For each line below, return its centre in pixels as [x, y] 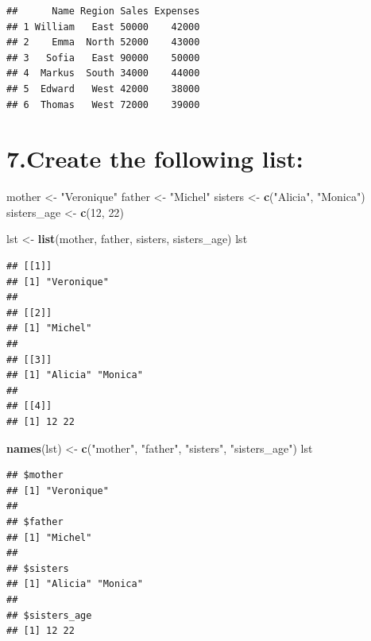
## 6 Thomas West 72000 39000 [103, 104]
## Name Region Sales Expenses [103, 11]
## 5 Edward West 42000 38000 [103, 89]
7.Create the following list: [155, 158]
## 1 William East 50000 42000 [103, 27]
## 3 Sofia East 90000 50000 [103, 58]
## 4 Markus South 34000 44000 [103, 73]
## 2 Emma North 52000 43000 [103, 42]
